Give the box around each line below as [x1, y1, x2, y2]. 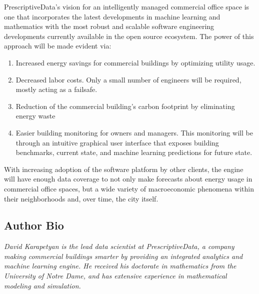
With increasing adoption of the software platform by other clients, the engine [4, 163, 243, 174]
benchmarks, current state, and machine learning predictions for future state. [15, 147, 252, 157]
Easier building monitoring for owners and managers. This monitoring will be [15, 127, 253, 137]
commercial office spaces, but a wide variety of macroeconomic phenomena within [4, 183, 254, 193]
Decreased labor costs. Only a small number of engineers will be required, [15, 74, 241, 84]
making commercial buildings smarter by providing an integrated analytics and [4, 250, 243, 261]
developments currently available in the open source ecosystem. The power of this [4, 30, 254, 41]
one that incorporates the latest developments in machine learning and [4, 11, 220, 21]
